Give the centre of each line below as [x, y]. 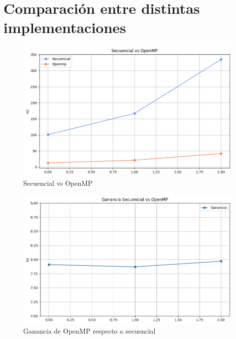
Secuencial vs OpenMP [58, 183]
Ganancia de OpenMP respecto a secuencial [89, 331]
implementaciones [65, 27]
